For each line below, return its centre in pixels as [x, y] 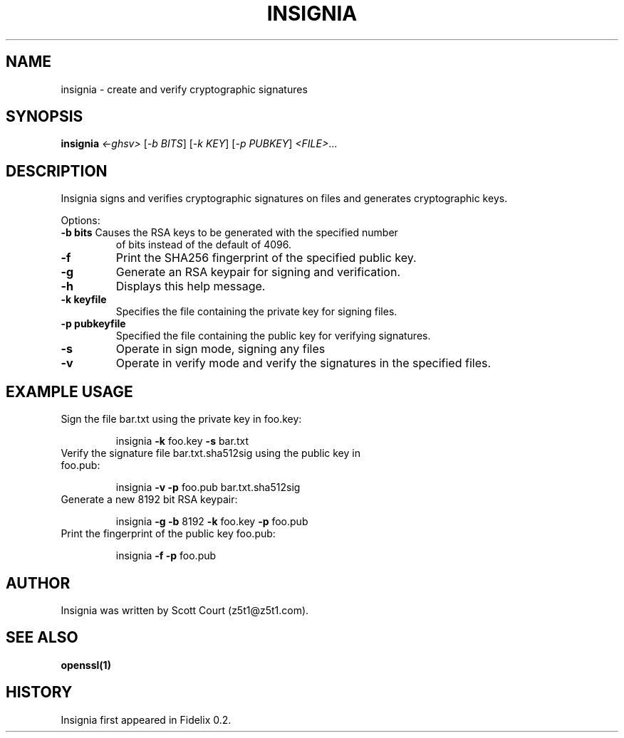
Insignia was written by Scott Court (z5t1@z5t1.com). [185, 610]
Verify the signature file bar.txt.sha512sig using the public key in [210, 453]
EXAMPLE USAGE [69, 391]
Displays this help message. [191, 286]
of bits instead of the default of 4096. [203, 245]
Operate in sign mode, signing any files [220, 349]
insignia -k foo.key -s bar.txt [182, 441]
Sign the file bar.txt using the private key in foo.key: [181, 419]
